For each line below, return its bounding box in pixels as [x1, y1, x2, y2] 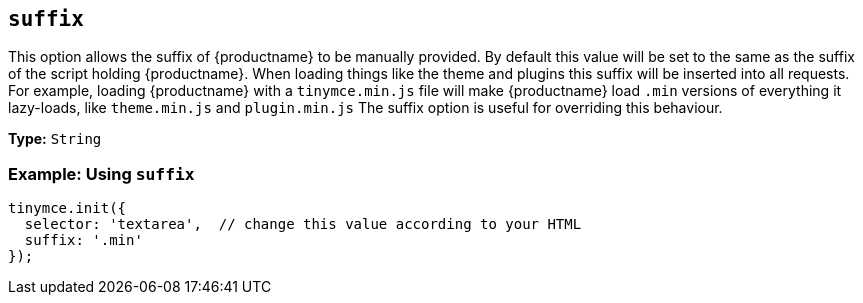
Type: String [8, 130, 102, 148]
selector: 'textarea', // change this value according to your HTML [24, 216, 582, 233]
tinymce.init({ [8, 200, 127, 217]
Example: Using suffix [8, 163, 195, 184]
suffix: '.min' [24, 232, 143, 249]
